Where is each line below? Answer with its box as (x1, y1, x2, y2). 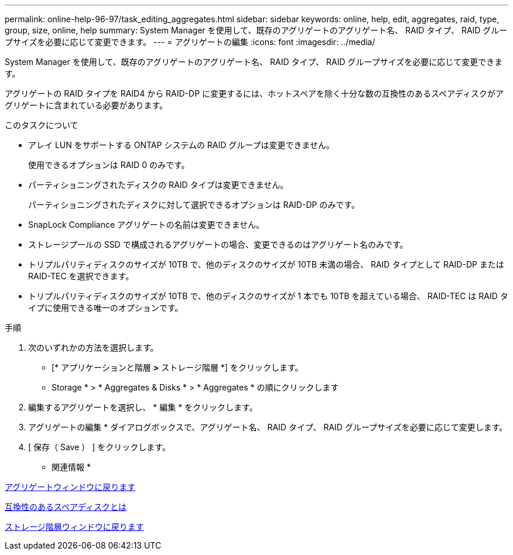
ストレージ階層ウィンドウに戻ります (5, 522, 144, 532)
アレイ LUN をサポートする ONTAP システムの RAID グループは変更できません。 (28, 140, 335, 150)
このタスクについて (5, 120, 78, 130)
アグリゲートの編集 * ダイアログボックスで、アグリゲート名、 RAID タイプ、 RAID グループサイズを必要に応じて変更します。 (28, 422, 508, 432)
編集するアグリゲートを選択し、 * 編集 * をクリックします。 (28, 402, 258, 412)
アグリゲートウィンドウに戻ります (5, 482, 136, 492)
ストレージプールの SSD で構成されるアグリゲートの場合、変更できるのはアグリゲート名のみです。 (28, 239, 408, 249)
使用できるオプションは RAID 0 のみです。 (28, 160, 190, 170)
